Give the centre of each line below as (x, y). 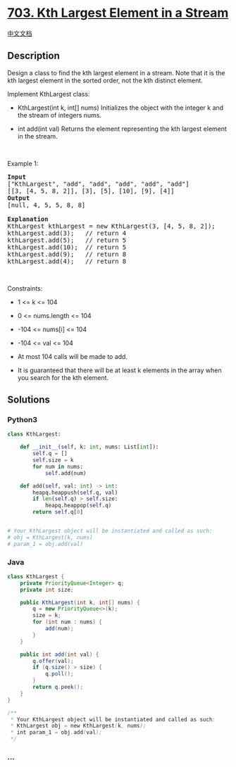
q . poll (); (59, 674)
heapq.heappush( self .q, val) (75, 493)
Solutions (29, 400)
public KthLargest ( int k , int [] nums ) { (80, 602)
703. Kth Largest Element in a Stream (118, 13)
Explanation (28, 219)
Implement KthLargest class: (49, 94)
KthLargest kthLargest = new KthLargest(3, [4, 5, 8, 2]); (112, 226)
